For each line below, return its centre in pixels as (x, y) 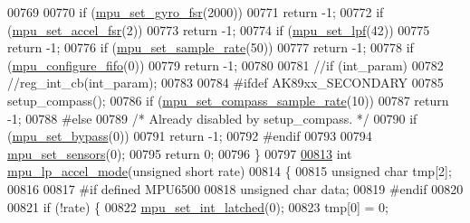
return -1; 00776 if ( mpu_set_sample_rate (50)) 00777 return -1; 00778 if (211, 47)
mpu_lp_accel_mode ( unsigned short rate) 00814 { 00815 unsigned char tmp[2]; (230, 171)
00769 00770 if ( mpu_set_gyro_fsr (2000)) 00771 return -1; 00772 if (196, 12)
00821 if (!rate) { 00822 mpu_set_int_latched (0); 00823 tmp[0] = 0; (198, 206)
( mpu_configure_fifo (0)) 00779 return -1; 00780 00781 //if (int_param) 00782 (225, 65)
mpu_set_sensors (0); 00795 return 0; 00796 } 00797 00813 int (180, 153)
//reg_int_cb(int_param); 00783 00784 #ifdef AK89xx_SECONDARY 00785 (225, 83)
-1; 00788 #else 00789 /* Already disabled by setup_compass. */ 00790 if (212, 118)
